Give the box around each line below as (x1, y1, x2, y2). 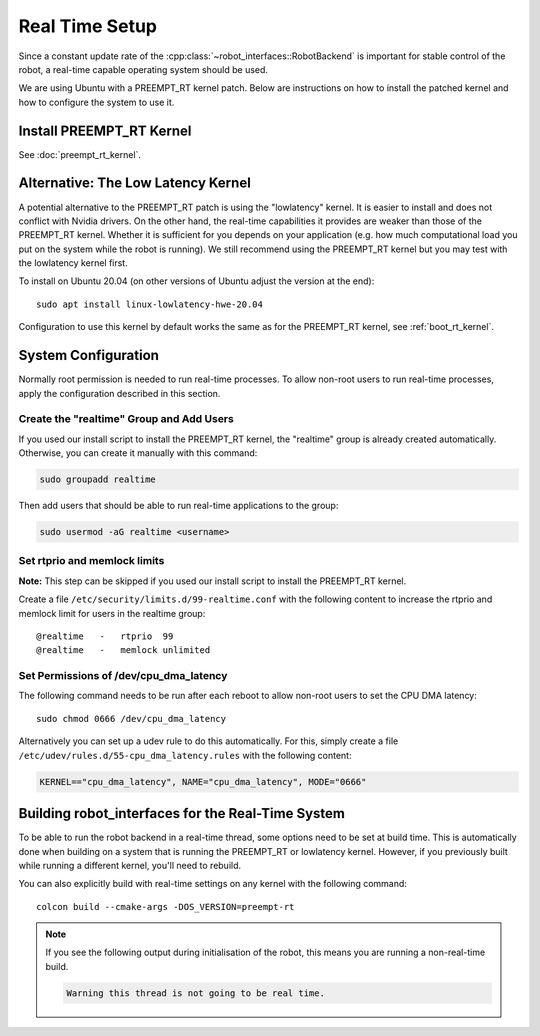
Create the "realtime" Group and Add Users (18, 412, 234, 426)
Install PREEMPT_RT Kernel (18, 122, 192, 139)
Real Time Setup (18, 15, 157, 37)
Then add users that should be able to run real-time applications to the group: (18, 500, 339, 512)
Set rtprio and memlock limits (18, 554, 165, 568)
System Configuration (18, 347, 160, 364)
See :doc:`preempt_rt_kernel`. (18, 148, 142, 160)
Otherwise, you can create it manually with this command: (18, 447, 258, 459)
